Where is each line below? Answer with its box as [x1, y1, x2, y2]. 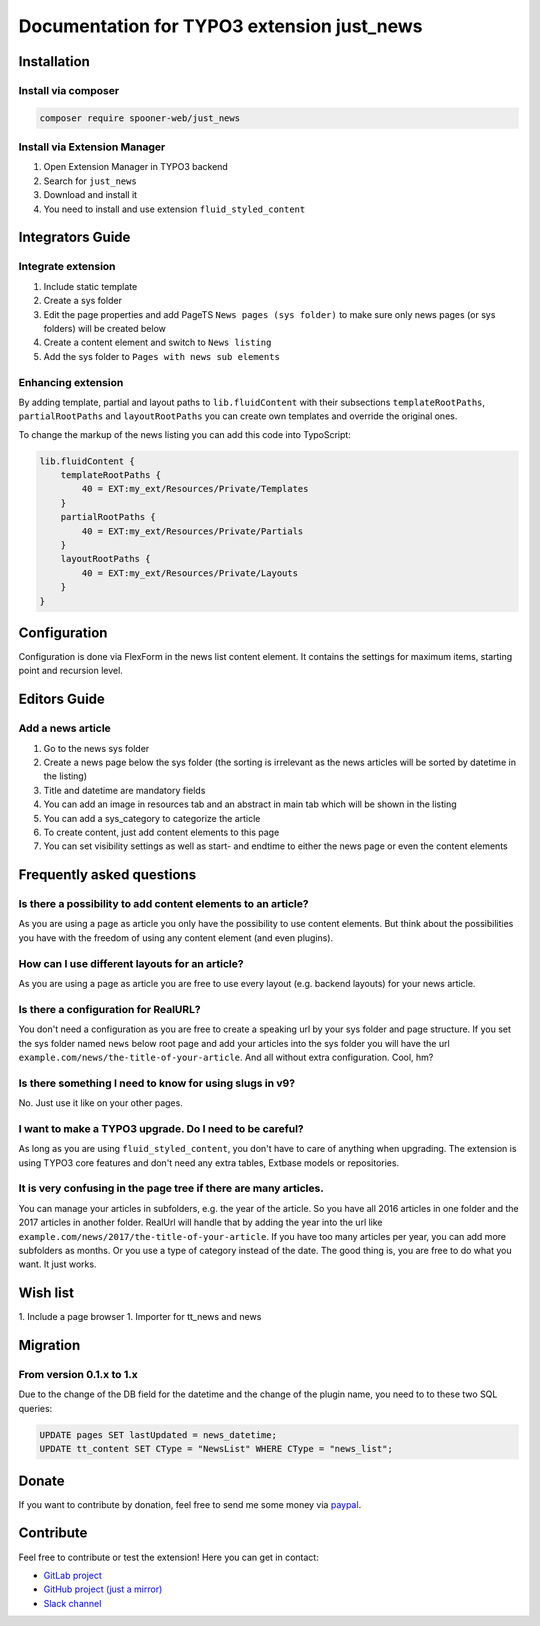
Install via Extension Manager [18, 140, 166, 154]
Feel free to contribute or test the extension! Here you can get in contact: [18, 1551, 319, 1563]
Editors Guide [18, 691, 105, 708]
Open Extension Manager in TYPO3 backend [43, 161, 229, 173]
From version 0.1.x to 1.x [18, 1368, 139, 1381]
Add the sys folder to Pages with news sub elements [43, 350, 280, 362]
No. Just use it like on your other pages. [18, 1097, 184, 1109]
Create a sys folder [43, 295, 122, 307]
